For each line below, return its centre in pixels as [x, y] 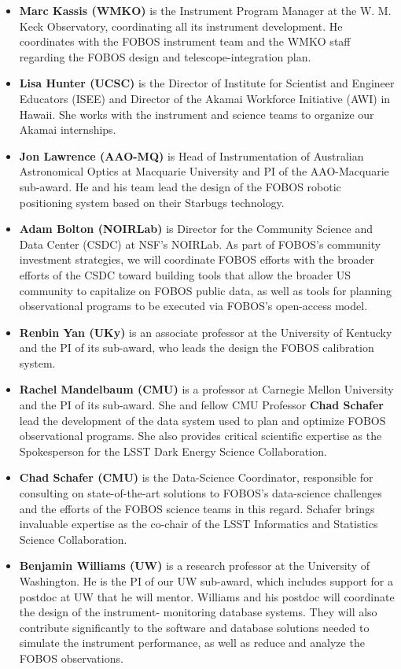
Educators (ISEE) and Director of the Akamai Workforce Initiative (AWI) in [205, 98]
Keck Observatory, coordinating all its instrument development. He [181, 26]
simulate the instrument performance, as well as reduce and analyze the [192, 643]
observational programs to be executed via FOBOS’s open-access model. [193, 306]
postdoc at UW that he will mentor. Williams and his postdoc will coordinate [207, 596]
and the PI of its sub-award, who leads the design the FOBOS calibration [197, 347]
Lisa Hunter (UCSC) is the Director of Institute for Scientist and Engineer [207, 83]
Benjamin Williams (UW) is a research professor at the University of [194, 566]
